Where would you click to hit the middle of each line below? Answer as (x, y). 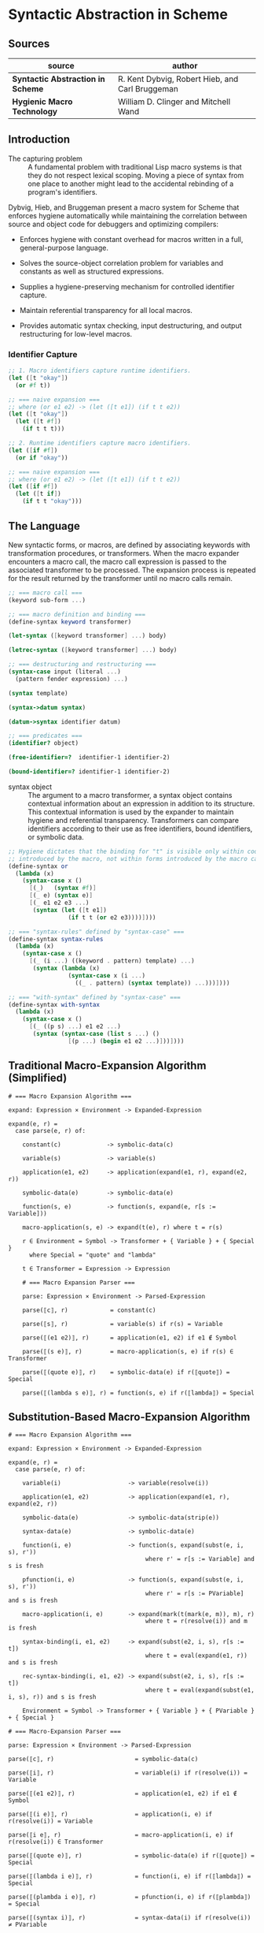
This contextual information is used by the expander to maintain (131, 812)
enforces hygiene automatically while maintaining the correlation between (128, 215)
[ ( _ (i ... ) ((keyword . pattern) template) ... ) (112, 961)
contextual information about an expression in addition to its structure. (141, 803)
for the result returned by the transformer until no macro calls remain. (121, 578)
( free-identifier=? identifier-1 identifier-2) (89, 758)
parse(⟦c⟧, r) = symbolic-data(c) (103, 1760)
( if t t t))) (44, 429)
